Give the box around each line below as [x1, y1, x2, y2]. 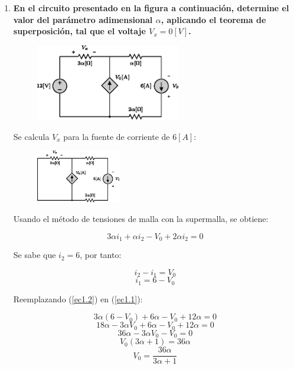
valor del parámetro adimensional [13, 13, 153, 25]
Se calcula [13, 130, 50, 142]
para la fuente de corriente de [63, 130, 170, 142]
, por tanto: [80, 249, 122, 261]
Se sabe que [13, 249, 56, 261]
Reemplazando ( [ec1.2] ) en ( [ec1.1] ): [13, 292, 143, 305]
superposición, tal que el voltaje [13, 25, 146, 37]
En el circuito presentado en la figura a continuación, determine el [13, 2, 289, 14]
